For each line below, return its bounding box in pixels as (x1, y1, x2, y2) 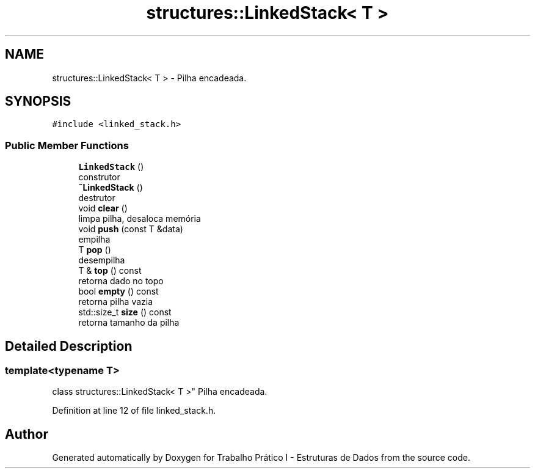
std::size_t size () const (78, 307, 172, 318)
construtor (78, 172, 120, 183)
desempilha (78, 255, 125, 266)
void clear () (78, 203, 128, 214)
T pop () (78, 244, 111, 255)
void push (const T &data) (78, 224, 183, 235)
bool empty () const (78, 286, 159, 297)
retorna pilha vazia (78, 296, 153, 307)
